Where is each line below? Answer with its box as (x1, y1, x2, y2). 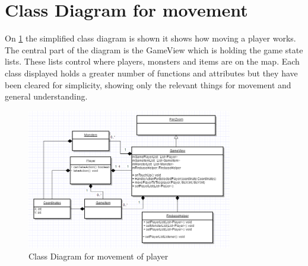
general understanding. (5, 90, 88, 102)
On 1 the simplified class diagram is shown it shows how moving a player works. (5, 32, 296, 44)
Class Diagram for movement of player (28, 250, 169, 262)
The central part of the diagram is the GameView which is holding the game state (5, 43, 303, 56)
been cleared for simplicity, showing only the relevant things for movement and (5, 78, 291, 91)
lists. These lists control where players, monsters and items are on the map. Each (5, 55, 300, 68)
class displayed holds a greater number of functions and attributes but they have (5, 66, 298, 79)
